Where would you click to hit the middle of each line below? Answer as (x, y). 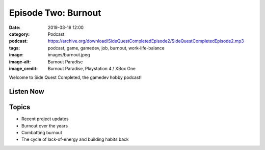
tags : (14, 48)
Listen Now (26, 91)
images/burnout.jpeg (69, 55)
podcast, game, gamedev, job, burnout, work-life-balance (106, 48)
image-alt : (20, 62)
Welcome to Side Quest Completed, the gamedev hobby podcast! (75, 77)
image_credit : (23, 68)
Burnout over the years (45, 125)
